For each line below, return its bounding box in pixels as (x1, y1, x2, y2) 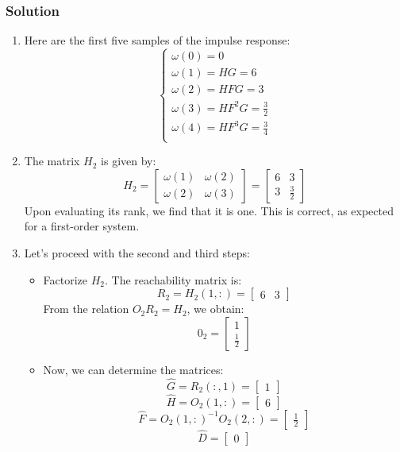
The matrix (24, 153, 80, 169)
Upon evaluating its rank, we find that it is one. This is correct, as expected (24, 202, 394, 218)
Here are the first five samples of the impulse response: (24, 32, 290, 48)
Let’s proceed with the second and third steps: (24, 244, 250, 261)
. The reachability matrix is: (105, 271, 242, 288)
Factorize (43, 271, 88, 288)
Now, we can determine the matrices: (43, 361, 224, 377)
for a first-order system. (24, 218, 140, 234)
